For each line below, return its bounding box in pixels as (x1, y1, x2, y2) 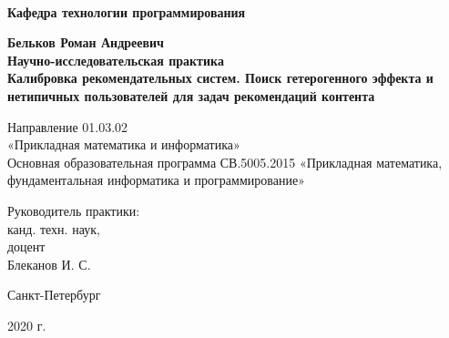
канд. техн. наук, (7, 219, 100, 238)
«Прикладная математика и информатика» (7, 135, 240, 154)
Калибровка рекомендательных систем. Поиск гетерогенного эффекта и (7, 68, 434, 87)
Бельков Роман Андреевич (7, 33, 164, 52)
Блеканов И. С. (7, 254, 91, 273)
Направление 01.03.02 (7, 117, 128, 136)
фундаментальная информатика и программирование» (7, 170, 305, 189)
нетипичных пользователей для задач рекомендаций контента (7, 86, 375, 105)
